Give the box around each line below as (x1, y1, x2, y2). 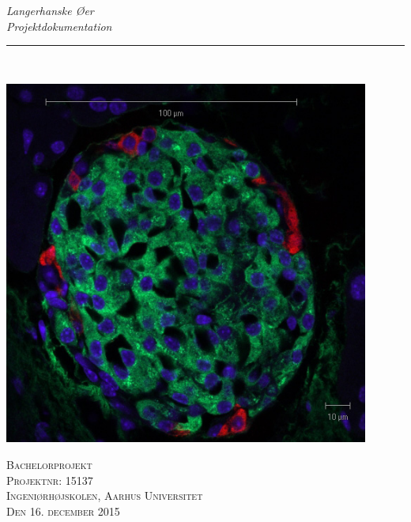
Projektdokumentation (6, 17, 112, 34)
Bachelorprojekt (6, 456, 92, 472)
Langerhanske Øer (6, 2, 94, 18)
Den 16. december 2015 (6, 502, 120, 519)
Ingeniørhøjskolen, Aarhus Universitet (6, 487, 203, 504)
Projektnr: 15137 (6, 471, 93, 488)
